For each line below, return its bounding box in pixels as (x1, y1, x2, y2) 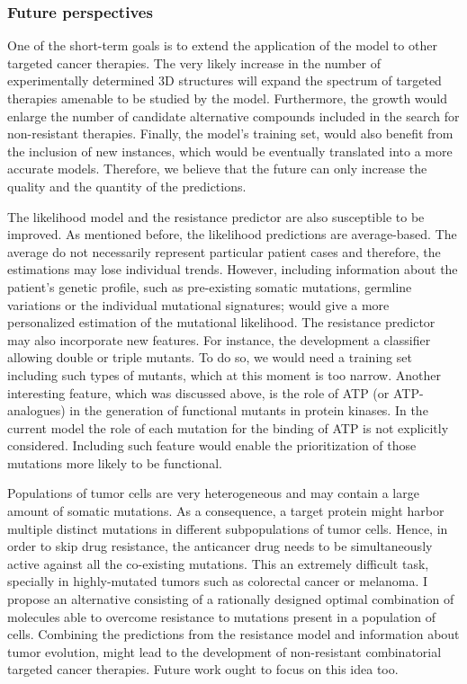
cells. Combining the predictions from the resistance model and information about (7, 625, 460, 644)
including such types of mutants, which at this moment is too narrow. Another (7, 365, 441, 384)
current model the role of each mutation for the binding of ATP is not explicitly (7, 418, 449, 437)
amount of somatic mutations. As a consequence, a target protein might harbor (7, 502, 445, 520)
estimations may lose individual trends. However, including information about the (7, 260, 458, 279)
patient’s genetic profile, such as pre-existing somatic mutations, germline (7, 277, 412, 296)
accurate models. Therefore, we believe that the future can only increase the (7, 159, 427, 178)
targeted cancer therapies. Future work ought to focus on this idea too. (7, 660, 399, 679)
